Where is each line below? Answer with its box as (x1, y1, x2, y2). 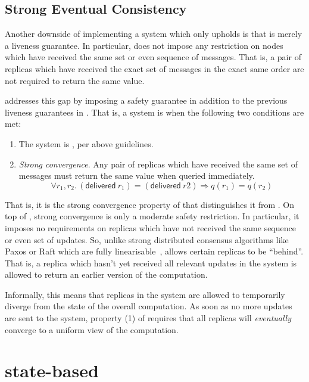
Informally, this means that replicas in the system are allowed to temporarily (5, 288, 285, 300)
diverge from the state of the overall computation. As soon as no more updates (5, 300, 292, 312)
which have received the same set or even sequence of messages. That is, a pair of (5, 51, 301, 63)
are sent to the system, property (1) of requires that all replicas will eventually (5, 312, 291, 324)
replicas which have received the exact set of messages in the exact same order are (5, 62, 304, 74)
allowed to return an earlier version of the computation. (5, 268, 208, 281)
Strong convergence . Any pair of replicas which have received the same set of (18, 157, 298, 170)
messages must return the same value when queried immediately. (18, 169, 255, 182)
